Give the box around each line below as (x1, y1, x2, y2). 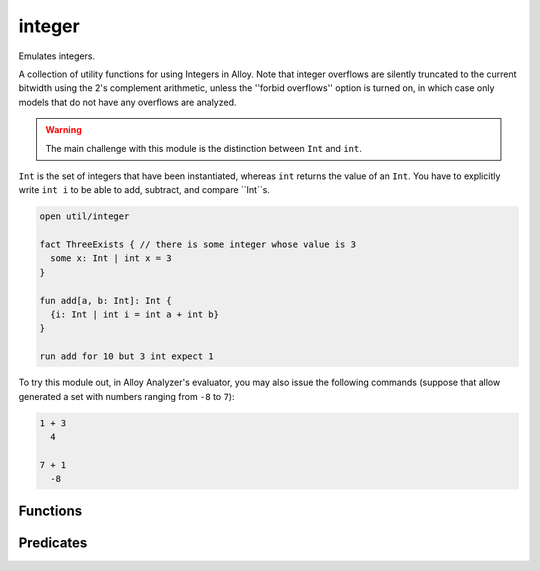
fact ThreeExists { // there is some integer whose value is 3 (39, 239, 357, 250)
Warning (45, 124, 82, 136)
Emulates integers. (18, 50, 95, 62)
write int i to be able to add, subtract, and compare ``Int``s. (18, 184, 270, 196)
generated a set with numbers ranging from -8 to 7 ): (18, 390, 235, 402)
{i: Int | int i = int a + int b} (50, 309, 220, 320)
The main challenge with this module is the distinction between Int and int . (45, 142, 362, 154)
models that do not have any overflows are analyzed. (18, 96, 237, 108)
